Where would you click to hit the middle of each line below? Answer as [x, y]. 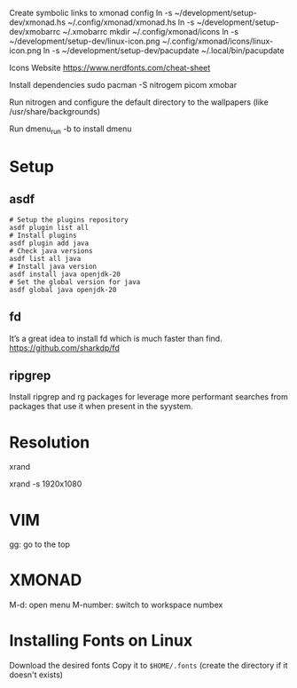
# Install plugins [43, 235]
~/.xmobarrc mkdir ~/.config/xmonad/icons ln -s [150, 32]
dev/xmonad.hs [38, 22]
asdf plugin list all [49, 227]
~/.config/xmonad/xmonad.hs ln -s [131, 22]
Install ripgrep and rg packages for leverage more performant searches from [148, 397]
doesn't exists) [36, 675]
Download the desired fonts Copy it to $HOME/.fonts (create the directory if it [148, 666]
